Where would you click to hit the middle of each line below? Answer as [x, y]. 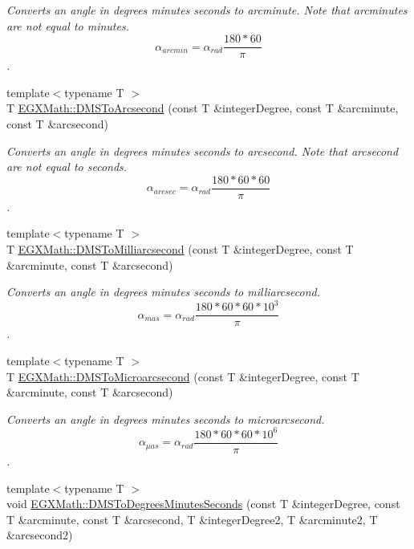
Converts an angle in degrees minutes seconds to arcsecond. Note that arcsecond [203, 150]
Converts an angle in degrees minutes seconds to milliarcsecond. [163, 292]
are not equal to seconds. [67, 167]
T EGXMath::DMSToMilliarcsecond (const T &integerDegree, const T [180, 249]
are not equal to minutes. [68, 25]
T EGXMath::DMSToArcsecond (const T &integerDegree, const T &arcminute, [203, 108]
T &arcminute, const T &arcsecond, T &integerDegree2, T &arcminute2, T [192, 519]
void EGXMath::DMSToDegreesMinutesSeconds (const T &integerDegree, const [203, 504]
